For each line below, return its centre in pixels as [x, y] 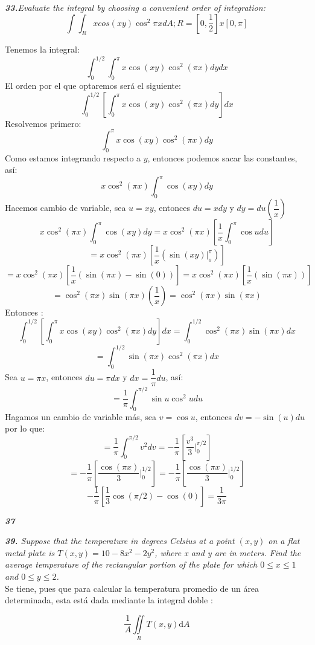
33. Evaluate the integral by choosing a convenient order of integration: [135, 7]
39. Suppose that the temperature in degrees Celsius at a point [120, 541]
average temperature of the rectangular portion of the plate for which [131, 564]
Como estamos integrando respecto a [73, 157]
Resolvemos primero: [43, 123]
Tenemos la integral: [42, 49]
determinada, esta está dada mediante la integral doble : [109, 600]
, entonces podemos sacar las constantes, [222, 157]
